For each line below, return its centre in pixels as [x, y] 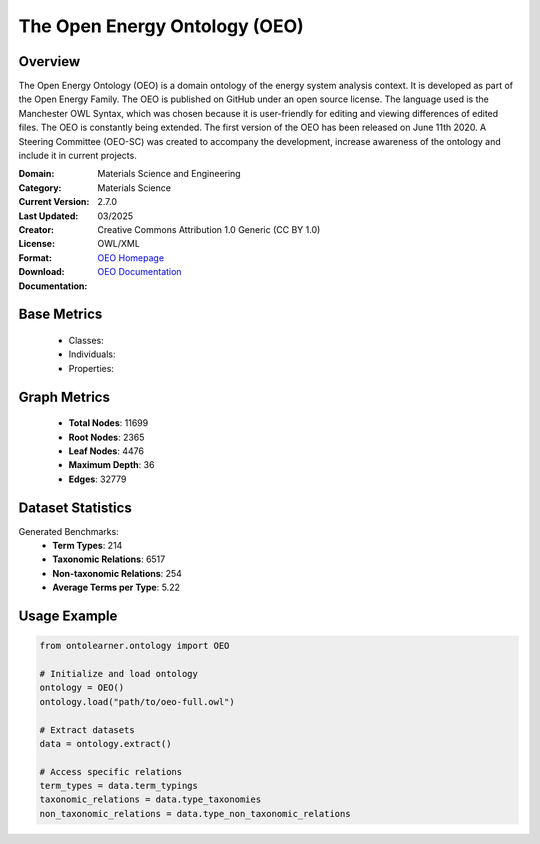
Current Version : [54, 202]
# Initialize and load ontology [119, 673]
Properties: [91, 368]
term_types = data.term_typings [119, 786]
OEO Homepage [131, 257]
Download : [41, 272]
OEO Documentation [139, 272]
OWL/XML [118, 244]
